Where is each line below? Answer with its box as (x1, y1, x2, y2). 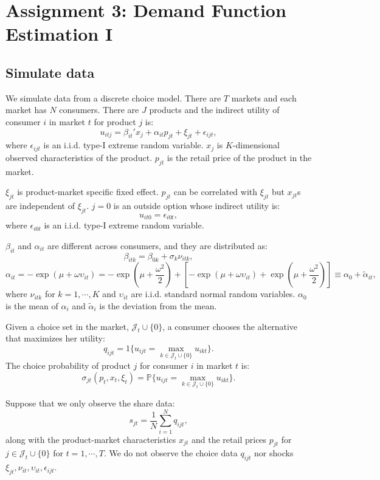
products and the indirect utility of (149, 103, 280, 116)
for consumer (139, 359, 188, 372)
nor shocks (254, 447, 294, 459)
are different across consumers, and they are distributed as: (47, 239, 268, 252)
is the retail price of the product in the (167, 151, 312, 163)
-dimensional (232, 139, 280, 151)
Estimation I (5, 21, 113, 46)
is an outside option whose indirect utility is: (113, 199, 280, 211)
